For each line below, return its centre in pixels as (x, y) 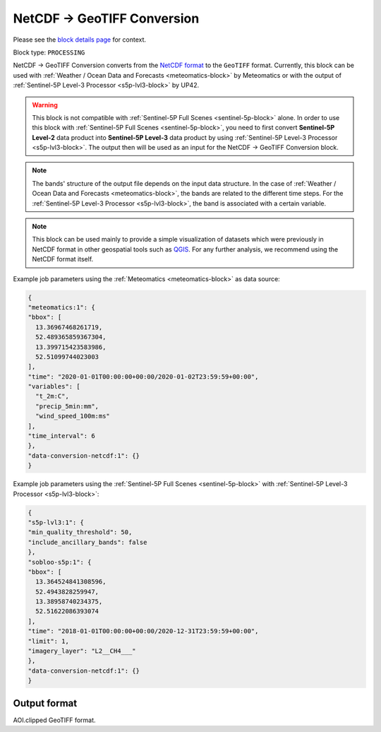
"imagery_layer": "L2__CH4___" (82, 651)
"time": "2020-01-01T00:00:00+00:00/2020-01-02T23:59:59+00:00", (143, 377)
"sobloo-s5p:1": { (60, 562)
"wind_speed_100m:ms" (73, 416)
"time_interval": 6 (61, 436)
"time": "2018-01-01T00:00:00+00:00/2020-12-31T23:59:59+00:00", (143, 631)
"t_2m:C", (53, 396)
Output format (45, 703)
